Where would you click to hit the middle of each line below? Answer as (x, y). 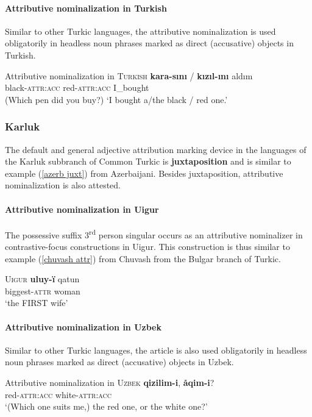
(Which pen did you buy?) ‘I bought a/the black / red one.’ (116, 99)
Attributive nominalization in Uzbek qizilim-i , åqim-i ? (110, 382)
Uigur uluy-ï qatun (42, 279)
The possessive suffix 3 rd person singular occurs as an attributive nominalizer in (154, 233)
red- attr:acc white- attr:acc (58, 394)
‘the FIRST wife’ (37, 303)
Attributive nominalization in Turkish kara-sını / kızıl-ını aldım (129, 75)
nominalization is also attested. (63, 185)
